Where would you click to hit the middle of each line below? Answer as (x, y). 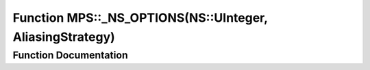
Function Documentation (70, 55)
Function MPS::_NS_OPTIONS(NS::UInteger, (140, 18)
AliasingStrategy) (64, 37)
